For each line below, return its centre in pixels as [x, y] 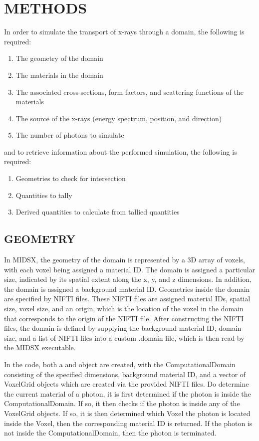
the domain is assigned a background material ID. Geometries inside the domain [127, 289]
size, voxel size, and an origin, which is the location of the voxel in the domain [124, 309]
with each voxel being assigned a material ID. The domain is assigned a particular [130, 269]
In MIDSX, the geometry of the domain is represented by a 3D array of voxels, [125, 260]
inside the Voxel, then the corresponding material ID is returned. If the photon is [128, 423]
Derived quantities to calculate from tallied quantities [98, 212]
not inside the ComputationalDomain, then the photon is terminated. [110, 433]
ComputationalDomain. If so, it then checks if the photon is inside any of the [122, 403]
